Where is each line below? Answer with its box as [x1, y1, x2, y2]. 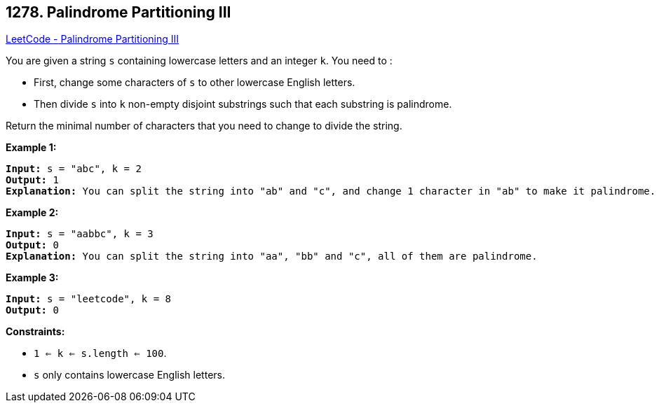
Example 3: [6, 272, 59, 284]
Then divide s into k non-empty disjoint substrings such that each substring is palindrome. [34, 98, 452, 111]
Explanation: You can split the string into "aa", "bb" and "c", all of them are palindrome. [6, 251, 538, 262]
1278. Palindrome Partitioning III [6, 3, 231, 21]
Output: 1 [6, 174, 59, 186]
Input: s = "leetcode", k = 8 [6, 293, 172, 305]
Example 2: [6, 206, 59, 219]
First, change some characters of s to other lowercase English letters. [34, 76, 355, 89]
